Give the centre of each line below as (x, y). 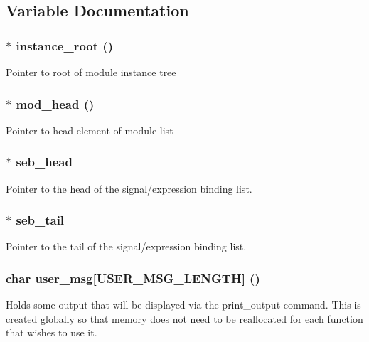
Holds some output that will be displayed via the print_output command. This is (183, 305)
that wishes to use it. (52, 332)
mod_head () (55, 103)
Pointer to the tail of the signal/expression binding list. (126, 246)
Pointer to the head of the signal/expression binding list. (129, 188)
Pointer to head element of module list (90, 130)
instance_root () (64, 45)
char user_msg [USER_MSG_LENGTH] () (133, 278)
